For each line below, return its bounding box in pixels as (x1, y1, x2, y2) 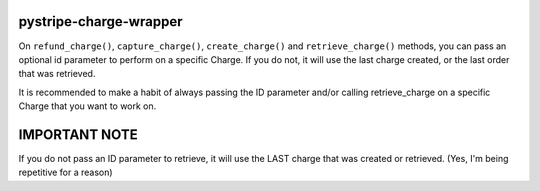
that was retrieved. (18, 68, 96, 80)
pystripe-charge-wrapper (18, 13, 183, 30)
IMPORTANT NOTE (18, 126, 139, 143)
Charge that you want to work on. (18, 100, 157, 112)
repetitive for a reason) (18, 166, 114, 179)
